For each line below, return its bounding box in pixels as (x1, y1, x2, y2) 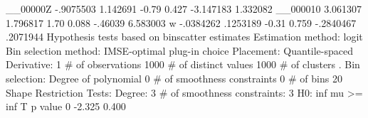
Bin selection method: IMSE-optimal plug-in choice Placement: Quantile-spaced (6, 43, 354, 58)
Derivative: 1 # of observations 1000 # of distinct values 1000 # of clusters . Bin (6, 57, 360, 72)
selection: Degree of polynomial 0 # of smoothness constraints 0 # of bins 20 (6, 70, 342, 85)
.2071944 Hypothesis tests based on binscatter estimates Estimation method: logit (6, 29, 363, 44)
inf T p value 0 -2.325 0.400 (6, 99, 126, 114)
